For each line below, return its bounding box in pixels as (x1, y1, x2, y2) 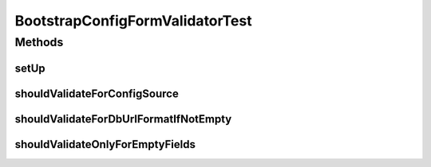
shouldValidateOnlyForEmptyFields (14, 138, 196, 151)
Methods (14, 35, 64, 49)
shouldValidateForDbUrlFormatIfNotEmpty (14, 112, 232, 126)
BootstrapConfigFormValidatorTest (14, 12, 252, 29)
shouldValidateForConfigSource (14, 87, 179, 100)
